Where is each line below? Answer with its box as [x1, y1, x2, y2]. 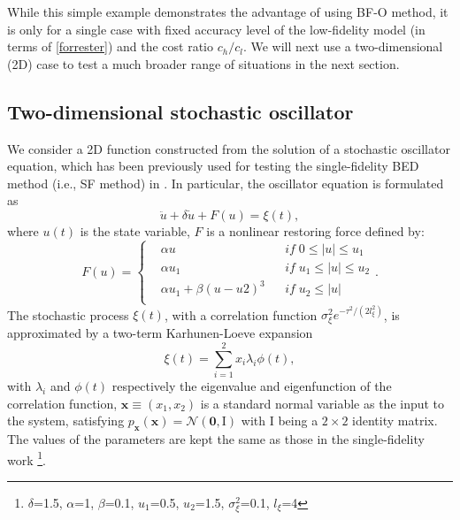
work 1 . [7, 447, 47, 469]
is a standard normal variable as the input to [200, 394, 445, 412]
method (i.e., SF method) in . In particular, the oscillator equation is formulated [7, 173, 444, 192]
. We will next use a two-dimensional [242, 37, 443, 56]
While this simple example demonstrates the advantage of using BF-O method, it [7, 3, 448, 20]
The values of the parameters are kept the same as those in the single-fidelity [7, 430, 425, 448]
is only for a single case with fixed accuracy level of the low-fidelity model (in [7, 19, 425, 38]
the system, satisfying [7, 411, 125, 430]
